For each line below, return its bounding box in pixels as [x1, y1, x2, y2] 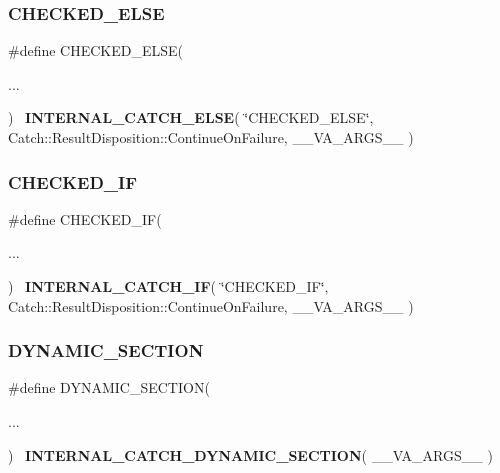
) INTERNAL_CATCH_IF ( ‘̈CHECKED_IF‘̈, [8, 276, 329, 296]
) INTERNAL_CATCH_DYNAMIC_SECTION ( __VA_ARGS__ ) [8, 444, 493, 465]
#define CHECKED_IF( [8, 208, 162, 229]
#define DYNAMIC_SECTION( [8, 377, 210, 398]
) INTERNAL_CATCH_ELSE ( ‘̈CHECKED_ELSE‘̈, [8, 107, 374, 128]
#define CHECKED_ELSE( [8, 40, 184, 61]
